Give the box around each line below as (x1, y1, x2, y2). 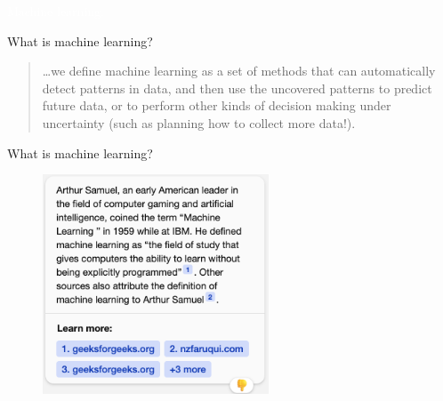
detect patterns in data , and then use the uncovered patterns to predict (42, 78, 432, 97)
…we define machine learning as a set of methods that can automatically (42, 61, 436, 80)
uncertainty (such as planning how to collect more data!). (42, 113, 356, 132)
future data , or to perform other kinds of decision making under (42, 96, 391, 115)
